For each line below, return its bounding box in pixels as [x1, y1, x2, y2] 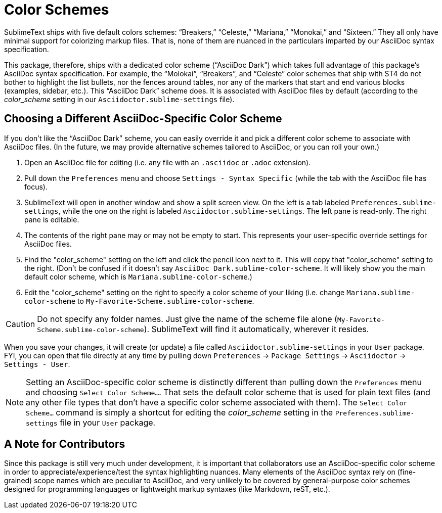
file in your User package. [60, 417, 156, 428]
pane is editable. [24, 215, 79, 224]
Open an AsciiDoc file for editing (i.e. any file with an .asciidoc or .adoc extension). [24, 158, 311, 167]
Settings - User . [4, 359, 70, 368]
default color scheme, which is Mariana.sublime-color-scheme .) [24, 272, 252, 281]
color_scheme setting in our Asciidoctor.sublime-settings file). [4, 95, 235, 104]
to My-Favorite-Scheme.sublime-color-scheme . [77, 296, 254, 305]
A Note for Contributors [4, 438, 125, 451]
